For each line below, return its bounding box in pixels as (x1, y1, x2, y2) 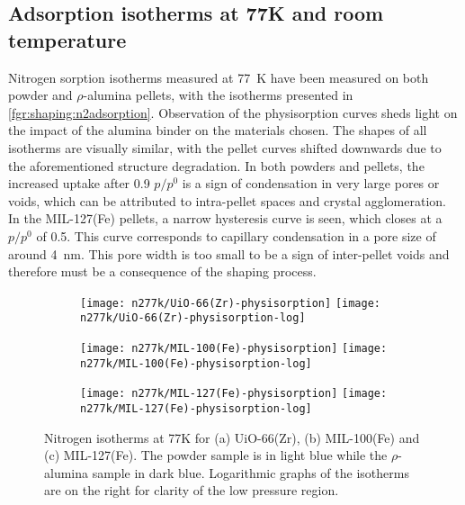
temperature (8, 25, 127, 53)
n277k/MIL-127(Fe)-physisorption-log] (80, 402, 312, 415)
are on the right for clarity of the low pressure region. (44, 481, 339, 500)
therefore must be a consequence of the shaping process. (8, 262, 317, 281)
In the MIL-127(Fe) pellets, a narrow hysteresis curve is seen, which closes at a (8, 209, 443, 228)
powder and (8, 86, 73, 104)
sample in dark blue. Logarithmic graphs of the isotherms (92, 463, 409, 482)
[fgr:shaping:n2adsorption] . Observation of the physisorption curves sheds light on (8, 103, 458, 122)
